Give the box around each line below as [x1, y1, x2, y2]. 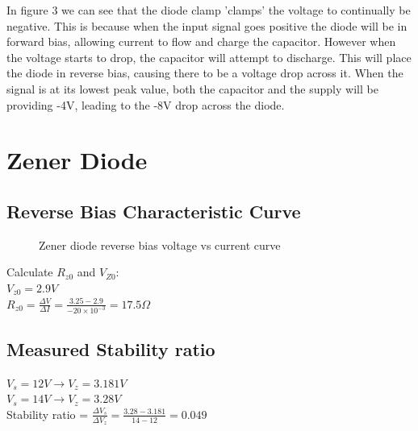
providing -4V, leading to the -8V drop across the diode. [6, 96, 285, 113]
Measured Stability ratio [6, 336, 215, 361]
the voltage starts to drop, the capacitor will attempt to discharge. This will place [6, 48, 412, 65]
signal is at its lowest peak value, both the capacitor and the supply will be [6, 80, 378, 97]
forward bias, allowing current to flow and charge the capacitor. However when [6, 33, 396, 50]
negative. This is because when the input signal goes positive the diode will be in [6, 17, 408, 34]
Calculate [6, 263, 53, 280]
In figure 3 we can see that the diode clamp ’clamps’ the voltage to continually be [6, 2, 411, 18]
